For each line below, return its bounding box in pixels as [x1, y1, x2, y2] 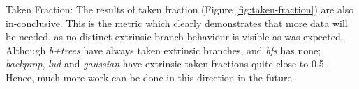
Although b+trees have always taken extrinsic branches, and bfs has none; [6, 42, 321, 57]
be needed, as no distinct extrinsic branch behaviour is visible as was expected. [6, 29, 344, 44]
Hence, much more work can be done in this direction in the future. [6, 70, 295, 84]
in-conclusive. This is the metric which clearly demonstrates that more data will [6, 15, 348, 30]
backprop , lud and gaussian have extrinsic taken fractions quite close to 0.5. [6, 56, 327, 71]
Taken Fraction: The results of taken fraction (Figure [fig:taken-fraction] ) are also [6, 2, 354, 16]
